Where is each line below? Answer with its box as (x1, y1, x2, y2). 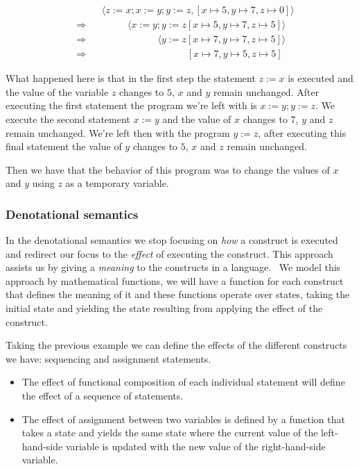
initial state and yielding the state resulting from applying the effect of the (6, 301, 323, 315)
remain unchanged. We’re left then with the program (6, 125, 230, 140)
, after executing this (258, 125, 347, 140)
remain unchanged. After (213, 84, 319, 99)
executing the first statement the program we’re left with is (6, 98, 257, 113)
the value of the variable (6, 84, 109, 99)
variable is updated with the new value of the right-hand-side (65, 438, 326, 453)
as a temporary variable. (65, 176, 169, 190)
